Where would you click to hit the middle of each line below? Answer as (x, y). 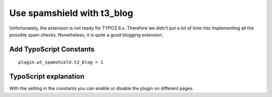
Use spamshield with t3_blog (71, 13)
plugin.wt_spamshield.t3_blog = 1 (61, 62)
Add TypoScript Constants (52, 49)
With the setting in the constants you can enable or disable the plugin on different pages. (101, 88)
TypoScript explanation (47, 77)
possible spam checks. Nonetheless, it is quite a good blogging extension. (86, 34)
